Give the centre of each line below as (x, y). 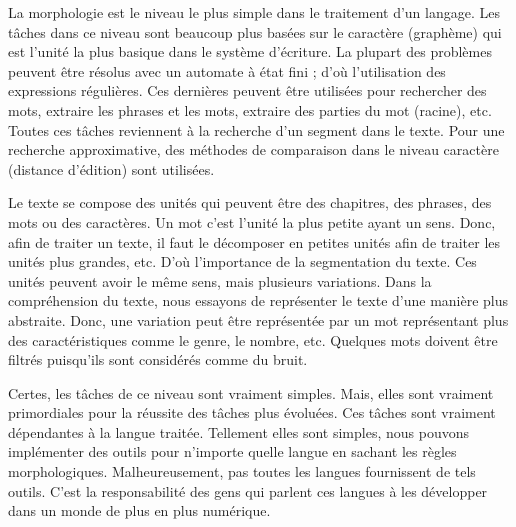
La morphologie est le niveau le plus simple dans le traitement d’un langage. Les (254, 12)
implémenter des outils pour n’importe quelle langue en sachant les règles (232, 451)
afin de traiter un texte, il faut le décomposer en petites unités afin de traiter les (254, 241)
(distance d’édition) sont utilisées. (111, 168)
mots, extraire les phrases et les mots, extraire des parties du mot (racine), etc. (250, 109)
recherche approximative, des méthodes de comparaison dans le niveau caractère (253, 149)
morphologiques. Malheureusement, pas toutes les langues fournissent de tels (242, 471)
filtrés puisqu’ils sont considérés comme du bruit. (158, 359)
